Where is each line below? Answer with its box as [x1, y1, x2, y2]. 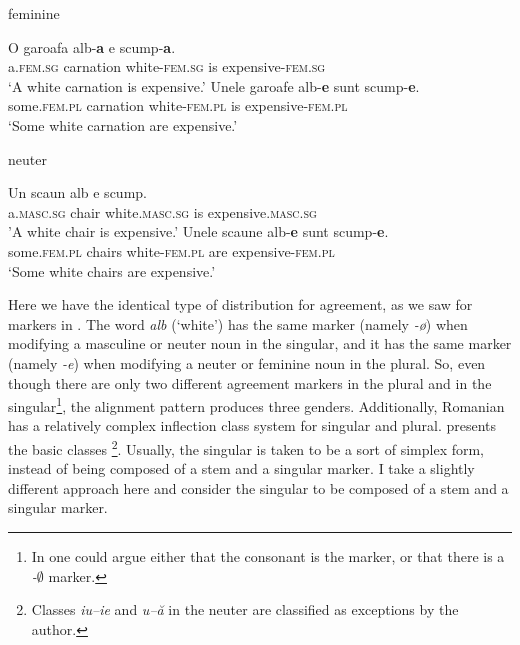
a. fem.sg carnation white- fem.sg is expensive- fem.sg [8, 56, 326, 77]
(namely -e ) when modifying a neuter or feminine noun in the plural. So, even [8, 352, 486, 373]
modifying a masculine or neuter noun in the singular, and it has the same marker [8, 333, 512, 354]
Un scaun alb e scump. [8, 182, 147, 203]
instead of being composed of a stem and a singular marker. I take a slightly [8, 458, 475, 479]
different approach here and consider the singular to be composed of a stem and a [8, 477, 509, 498]
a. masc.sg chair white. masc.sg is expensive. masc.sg [8, 201, 317, 222]
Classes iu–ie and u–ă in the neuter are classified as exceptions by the [31, 599, 459, 620]
